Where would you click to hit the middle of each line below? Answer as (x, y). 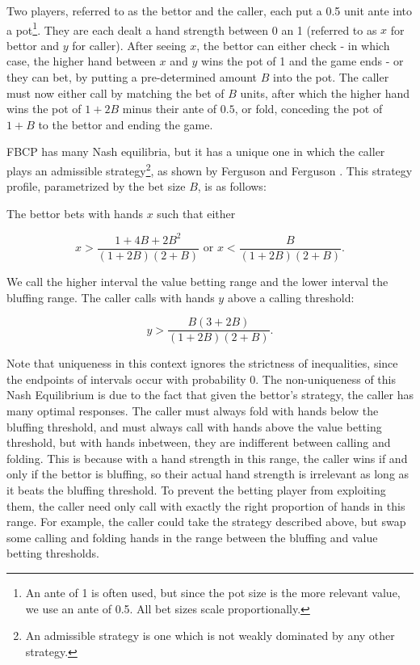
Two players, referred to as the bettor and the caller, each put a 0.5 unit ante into (210, 11)
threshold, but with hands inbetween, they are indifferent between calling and (199, 442)
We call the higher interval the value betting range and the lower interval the (197, 281)
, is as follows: (232, 186)
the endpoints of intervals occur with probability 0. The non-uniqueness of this (201, 379)
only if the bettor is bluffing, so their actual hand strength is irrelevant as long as (208, 474)
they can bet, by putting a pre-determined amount (132, 77)
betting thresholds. (53, 553)
